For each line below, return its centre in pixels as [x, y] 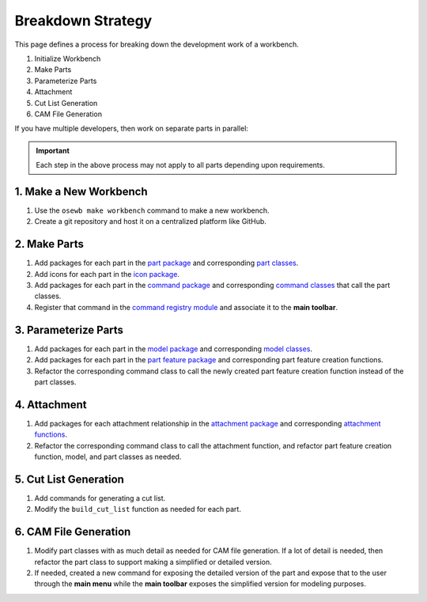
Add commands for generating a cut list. [100, 498]
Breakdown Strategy [83, 21]
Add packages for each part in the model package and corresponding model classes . [173, 349]
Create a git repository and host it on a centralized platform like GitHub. [150, 221]
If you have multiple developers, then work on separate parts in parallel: [132, 129]
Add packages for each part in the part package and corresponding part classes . [166, 263]
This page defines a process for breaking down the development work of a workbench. [157, 44]
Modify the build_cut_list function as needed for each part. [138, 509]
